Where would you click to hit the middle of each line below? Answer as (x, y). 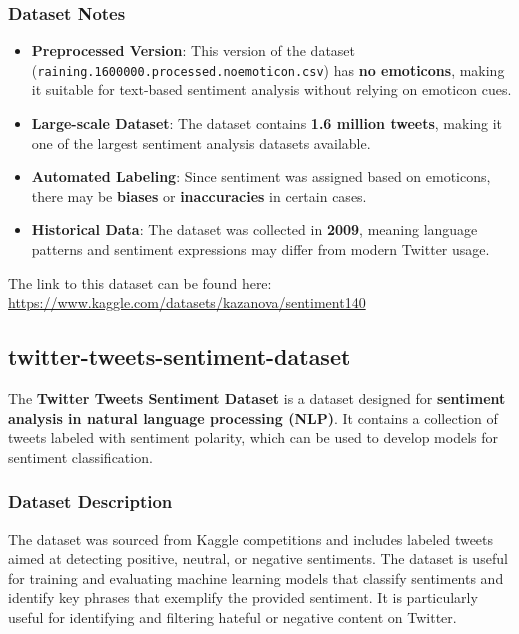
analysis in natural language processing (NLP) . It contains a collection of (253, 417)
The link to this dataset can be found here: (140, 282)
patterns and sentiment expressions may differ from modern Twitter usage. (260, 249)
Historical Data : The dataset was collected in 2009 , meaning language (254, 229)
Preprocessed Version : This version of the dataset (193, 50)
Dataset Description (90, 501)
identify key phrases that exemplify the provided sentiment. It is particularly (243, 597)
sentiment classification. (80, 456)
